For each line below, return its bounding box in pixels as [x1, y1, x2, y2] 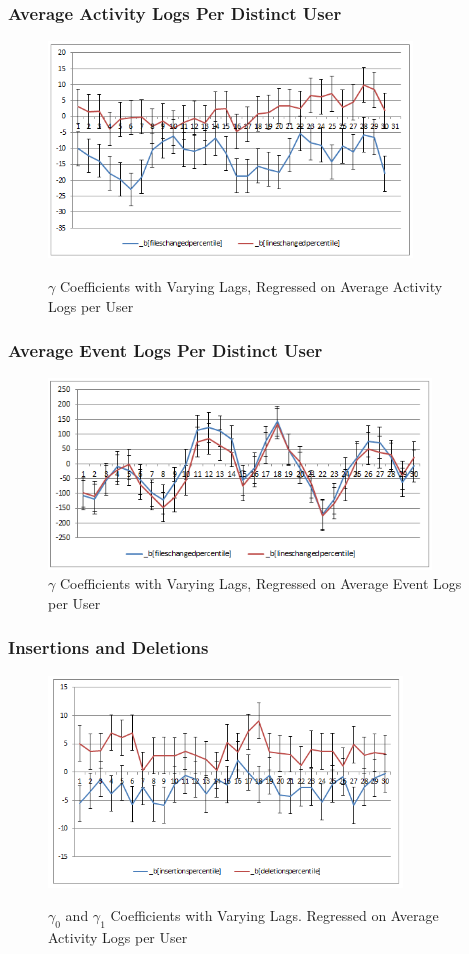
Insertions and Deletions [8, 635, 209, 660]
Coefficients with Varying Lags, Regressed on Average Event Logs [59, 573, 462, 594]
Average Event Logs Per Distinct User [8, 338, 323, 363]
